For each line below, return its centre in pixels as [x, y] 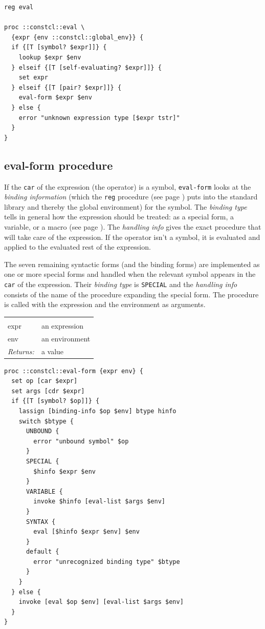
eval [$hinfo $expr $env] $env [86, 532]
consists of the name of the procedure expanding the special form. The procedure [131, 294]
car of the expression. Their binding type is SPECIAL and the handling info [121, 284]
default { [42, 552]
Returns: [21, 351]
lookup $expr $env [50, 57]
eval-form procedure [59, 165]
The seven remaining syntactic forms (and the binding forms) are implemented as [132, 264]
